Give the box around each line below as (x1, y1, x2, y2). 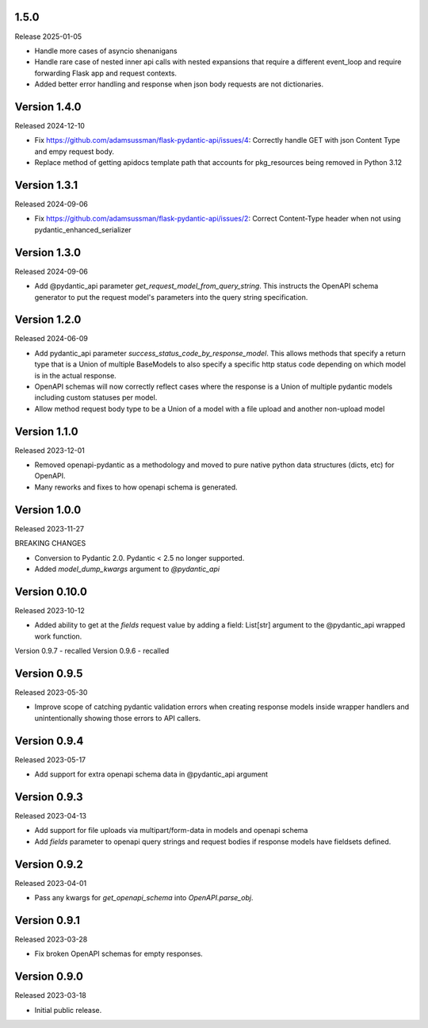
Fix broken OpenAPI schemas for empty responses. (34, 949, 204, 959)
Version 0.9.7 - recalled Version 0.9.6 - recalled (14, 646, 170, 656)
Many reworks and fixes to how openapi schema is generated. (34, 482, 238, 492)
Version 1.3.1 (14, 178, 78, 192)
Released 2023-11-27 (14, 524, 85, 533)
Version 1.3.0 (14, 246, 82, 259)
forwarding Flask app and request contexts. (34, 68, 178, 78)
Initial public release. (34, 1005, 102, 1015)
